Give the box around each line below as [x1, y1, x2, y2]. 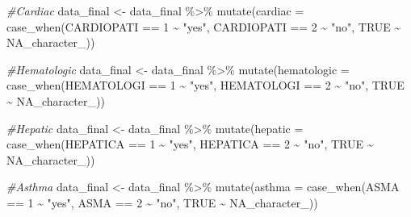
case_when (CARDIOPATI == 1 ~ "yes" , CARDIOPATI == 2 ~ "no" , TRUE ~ [6, 18, 401, 35]
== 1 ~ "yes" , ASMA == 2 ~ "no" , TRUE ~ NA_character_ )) [6, 194, 318, 211]
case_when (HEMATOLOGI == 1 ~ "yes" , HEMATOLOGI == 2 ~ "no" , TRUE [6, 77, 405, 94]
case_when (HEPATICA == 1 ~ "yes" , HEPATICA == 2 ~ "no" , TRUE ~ [6, 136, 374, 152]
